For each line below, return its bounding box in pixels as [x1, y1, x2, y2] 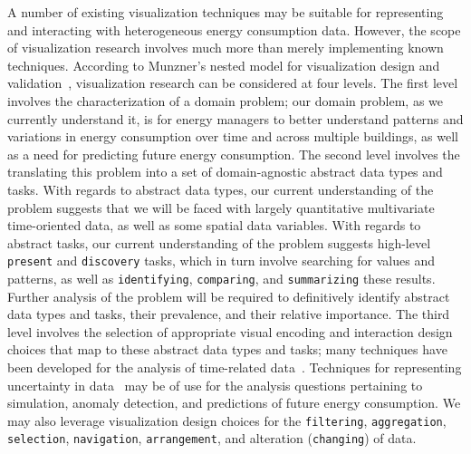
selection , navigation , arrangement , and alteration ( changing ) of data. [7, 429, 417, 448]
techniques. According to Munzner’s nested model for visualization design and [7, 55, 440, 74]
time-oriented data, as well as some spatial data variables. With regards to [7, 216, 421, 235]
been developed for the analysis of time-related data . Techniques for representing [7, 358, 462, 376]
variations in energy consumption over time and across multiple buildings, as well [7, 127, 459, 146]
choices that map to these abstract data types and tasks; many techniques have [7, 340, 447, 359]
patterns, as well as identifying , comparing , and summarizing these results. [7, 268, 436, 287]
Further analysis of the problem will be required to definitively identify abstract [7, 286, 450, 305]
